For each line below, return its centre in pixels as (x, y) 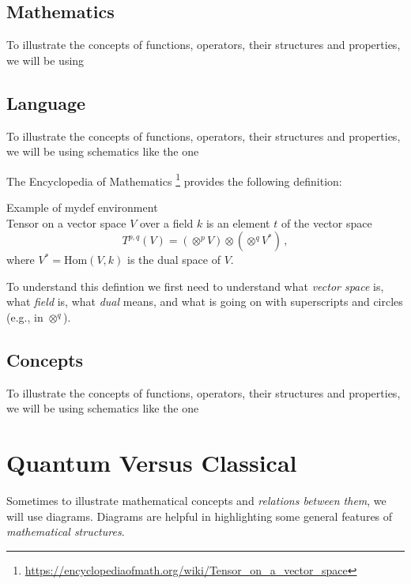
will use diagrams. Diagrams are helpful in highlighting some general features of (200, 516)
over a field (166, 222)
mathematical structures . (66, 531)
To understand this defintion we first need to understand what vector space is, (195, 286)
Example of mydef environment (82, 207)
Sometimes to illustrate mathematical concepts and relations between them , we (196, 501)
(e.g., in (25, 317)
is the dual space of (174, 260)
